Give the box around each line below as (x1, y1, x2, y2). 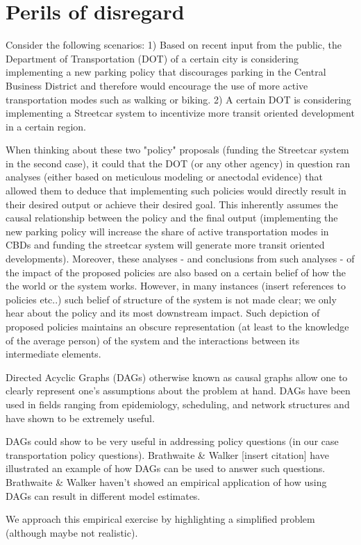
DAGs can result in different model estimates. (6, 488, 201, 503)
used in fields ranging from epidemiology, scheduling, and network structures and (6, 396, 350, 411)
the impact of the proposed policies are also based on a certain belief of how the (6, 265, 346, 279)
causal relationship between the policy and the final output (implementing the (6, 210, 338, 225)
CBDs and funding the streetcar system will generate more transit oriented (6, 237, 325, 252)
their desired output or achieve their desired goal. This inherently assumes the (6, 196, 338, 211)
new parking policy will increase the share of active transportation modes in (6, 224, 329, 238)
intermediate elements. (6, 346, 101, 361)
